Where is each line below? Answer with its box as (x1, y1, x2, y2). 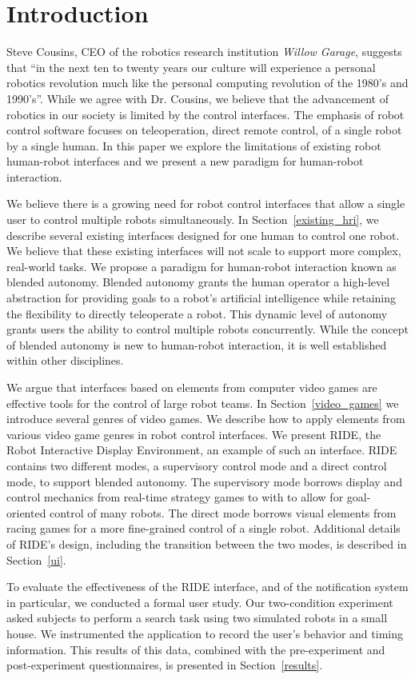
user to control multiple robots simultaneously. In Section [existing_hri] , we (6, 211, 379, 228)
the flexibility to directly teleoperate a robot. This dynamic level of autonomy (6, 305, 388, 322)
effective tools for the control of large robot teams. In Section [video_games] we (6, 394, 399, 411)
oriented (6, 504, 46, 521)
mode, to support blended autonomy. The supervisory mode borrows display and (6, 473, 402, 489)
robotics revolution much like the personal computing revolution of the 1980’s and (6, 74, 409, 91)
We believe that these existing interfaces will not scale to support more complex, (6, 242, 401, 259)
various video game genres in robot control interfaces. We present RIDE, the (6, 425, 381, 442)
